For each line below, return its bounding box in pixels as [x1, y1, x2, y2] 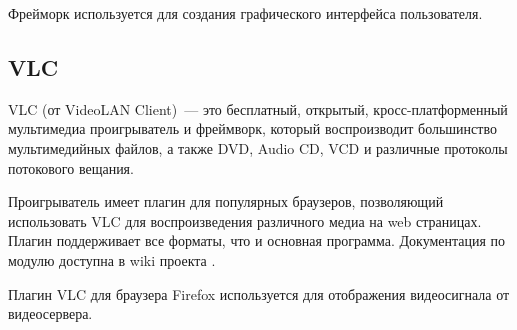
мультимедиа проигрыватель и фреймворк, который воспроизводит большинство [8, 118, 497, 139]
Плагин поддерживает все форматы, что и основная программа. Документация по [8, 230, 506, 251]
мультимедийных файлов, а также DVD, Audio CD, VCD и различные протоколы [8, 137, 508, 158]
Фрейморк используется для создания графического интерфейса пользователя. [8, 3, 483, 23]
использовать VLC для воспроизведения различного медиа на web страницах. [8, 210, 482, 231]
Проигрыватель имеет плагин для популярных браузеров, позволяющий [8, 191, 444, 212]
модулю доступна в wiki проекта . [8, 249, 216, 270]
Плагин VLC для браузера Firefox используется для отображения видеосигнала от [8, 283, 510, 304]
